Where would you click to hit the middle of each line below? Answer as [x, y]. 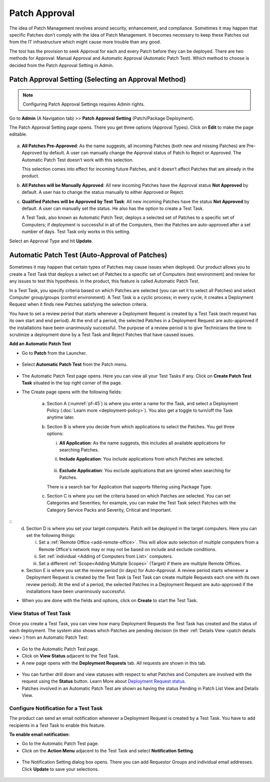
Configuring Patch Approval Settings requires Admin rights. [84, 104]
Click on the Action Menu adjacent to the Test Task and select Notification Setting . [108, 750]
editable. [18, 134]
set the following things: [51, 535]
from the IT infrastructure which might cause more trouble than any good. [85, 42]
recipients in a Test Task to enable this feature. [57, 725]
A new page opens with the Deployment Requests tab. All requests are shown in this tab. [114, 663]
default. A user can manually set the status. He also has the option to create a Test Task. [113, 208]
